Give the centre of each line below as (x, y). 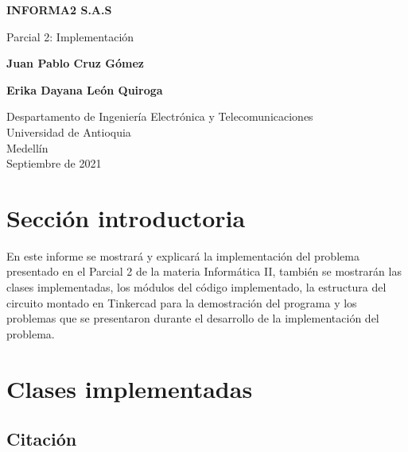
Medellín (27, 147)
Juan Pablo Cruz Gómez (75, 63)
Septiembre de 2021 (54, 163)
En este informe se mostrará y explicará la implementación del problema (183, 255)
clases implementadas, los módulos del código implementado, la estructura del (196, 287)
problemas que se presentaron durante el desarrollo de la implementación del (193, 318)
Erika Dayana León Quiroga (85, 89)
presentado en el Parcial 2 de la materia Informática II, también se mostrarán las (204, 271)
